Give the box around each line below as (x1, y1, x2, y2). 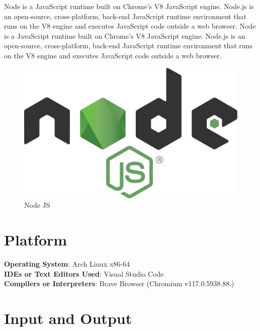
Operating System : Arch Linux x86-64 (4, 259, 130, 269)
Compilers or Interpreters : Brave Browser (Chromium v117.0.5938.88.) (4, 278, 234, 289)
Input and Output (4, 308, 132, 328)
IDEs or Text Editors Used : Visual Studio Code (4, 268, 164, 279)
